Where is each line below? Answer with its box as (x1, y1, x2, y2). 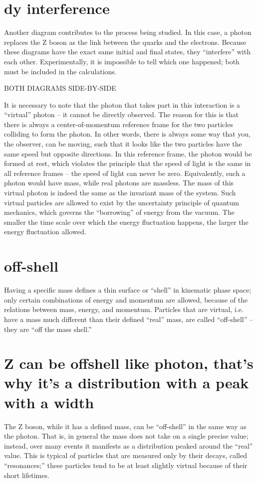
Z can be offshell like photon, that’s (4, 353, 254, 373)
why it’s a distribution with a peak (4, 372, 249, 393)
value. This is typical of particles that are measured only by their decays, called (4, 450, 248, 461)
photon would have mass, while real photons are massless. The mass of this (4, 177, 234, 188)
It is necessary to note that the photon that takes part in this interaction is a (4, 99, 241, 110)
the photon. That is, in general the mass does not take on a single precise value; (4, 431, 249, 441)
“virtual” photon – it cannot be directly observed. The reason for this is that (4, 109, 239, 120)
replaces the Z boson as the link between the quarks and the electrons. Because (4, 36, 247, 47)
